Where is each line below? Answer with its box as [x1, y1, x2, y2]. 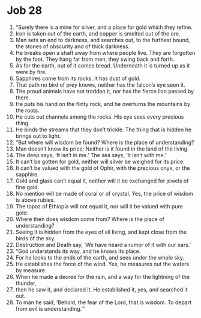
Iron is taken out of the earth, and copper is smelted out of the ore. [15, 30, 181, 37]
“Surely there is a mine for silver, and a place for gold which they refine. [15, 23, 193, 31]
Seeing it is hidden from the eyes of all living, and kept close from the [15, 228, 187, 235]
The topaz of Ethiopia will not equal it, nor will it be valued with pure [15, 202, 184, 210]
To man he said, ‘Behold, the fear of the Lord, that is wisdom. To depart [15, 299, 192, 306]
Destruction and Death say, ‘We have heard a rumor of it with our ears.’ [15, 241, 191, 248]
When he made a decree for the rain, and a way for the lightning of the [15, 273, 190, 280]
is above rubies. [15, 196, 55, 204]
